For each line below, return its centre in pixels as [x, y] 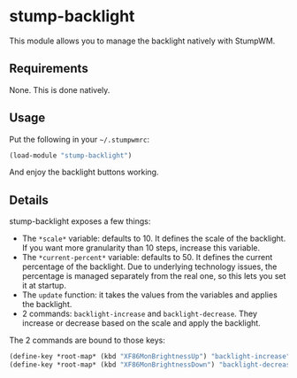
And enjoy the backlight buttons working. [84, 172]
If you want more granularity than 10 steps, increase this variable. [141, 248]
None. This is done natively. [60, 89]
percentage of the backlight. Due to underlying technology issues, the [149, 266]
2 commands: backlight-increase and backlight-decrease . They [140, 314]
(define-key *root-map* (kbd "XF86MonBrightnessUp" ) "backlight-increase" [150, 357]
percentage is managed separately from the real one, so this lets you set [154, 276]
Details [29, 200]
